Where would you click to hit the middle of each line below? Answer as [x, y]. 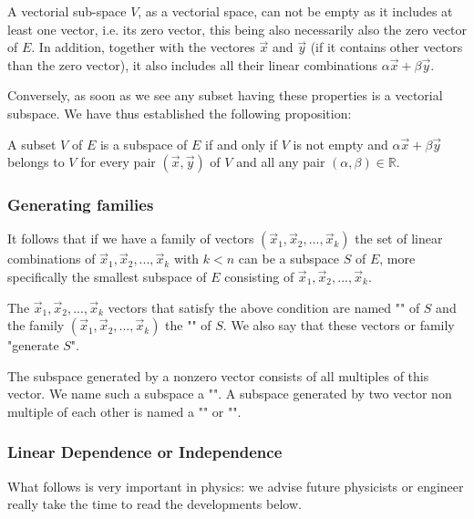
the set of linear [399, 239]
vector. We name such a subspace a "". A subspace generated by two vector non [230, 394]
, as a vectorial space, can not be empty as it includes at [295, 11]
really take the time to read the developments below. [155, 504]
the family [36, 325]
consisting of [259, 276]
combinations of [52, 259]
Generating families [81, 205]
